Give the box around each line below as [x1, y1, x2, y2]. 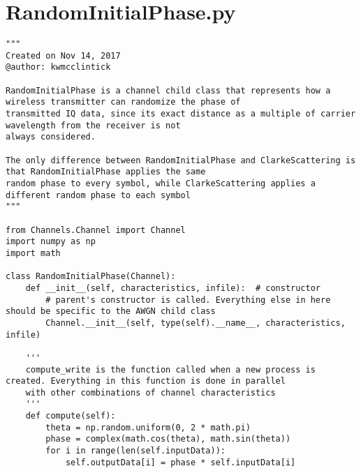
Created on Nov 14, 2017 [6, 50, 121, 61]
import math [6, 248, 61, 258]
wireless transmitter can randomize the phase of [6, 97, 241, 107]
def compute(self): [25, 411, 116, 421]
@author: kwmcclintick [6, 62, 111, 73]
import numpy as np [6, 236, 96, 247]
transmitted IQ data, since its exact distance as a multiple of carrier [6, 109, 356, 119]
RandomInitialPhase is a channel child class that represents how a [6, 85, 331, 96]
